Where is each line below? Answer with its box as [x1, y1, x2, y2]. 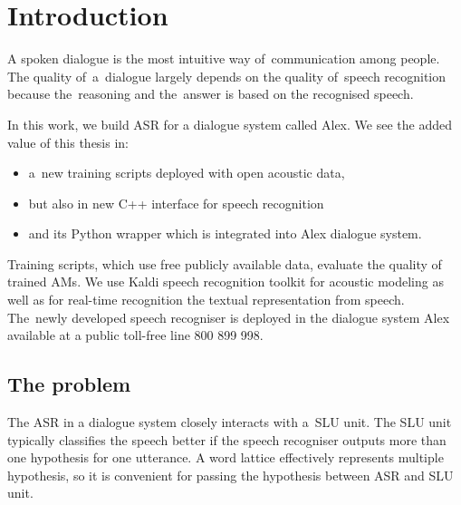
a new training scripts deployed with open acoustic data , [28, 163, 345, 182]
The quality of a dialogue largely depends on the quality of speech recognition [7, 66, 447, 85]
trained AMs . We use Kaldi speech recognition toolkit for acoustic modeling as [7, 272, 444, 291]
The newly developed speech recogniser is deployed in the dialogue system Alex [7, 307, 450, 326]
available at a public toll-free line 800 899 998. [7, 325, 264, 345]
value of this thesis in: [7, 132, 130, 151]
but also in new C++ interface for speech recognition [28, 193, 324, 212]
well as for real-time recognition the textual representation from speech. [7, 290, 405, 309]
